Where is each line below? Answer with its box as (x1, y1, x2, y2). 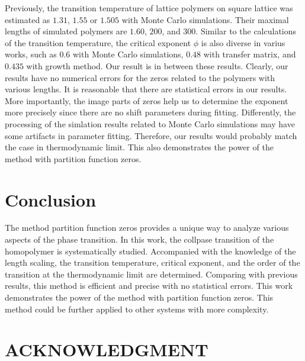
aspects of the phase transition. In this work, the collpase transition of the (5, 233, 274, 246)
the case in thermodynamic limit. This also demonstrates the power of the (5, 141, 274, 153)
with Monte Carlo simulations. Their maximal (121, 13, 289, 25)
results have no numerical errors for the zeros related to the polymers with (5, 71, 275, 83)
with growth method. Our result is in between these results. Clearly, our (26, 59, 288, 72)
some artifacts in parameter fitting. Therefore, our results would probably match (5, 129, 297, 141)
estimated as (5, 13, 50, 25)
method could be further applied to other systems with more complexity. (5, 302, 269, 315)
